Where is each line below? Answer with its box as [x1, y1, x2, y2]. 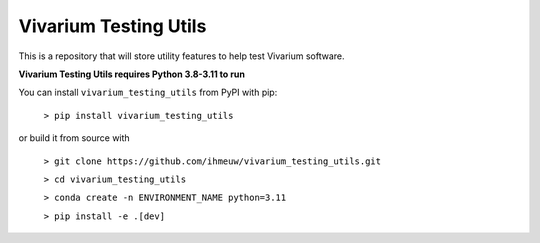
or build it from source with [18, 132, 130, 144]
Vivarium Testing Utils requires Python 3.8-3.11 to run [18, 68, 245, 80]
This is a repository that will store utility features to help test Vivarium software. [18, 50, 345, 62]
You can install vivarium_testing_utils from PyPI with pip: [18, 86, 278, 99]
